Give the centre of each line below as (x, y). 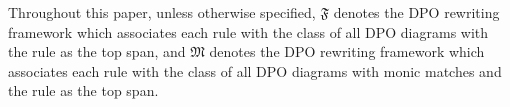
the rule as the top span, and (97, 51)
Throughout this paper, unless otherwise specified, (162, 12)
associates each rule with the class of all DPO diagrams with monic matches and (255, 70)
